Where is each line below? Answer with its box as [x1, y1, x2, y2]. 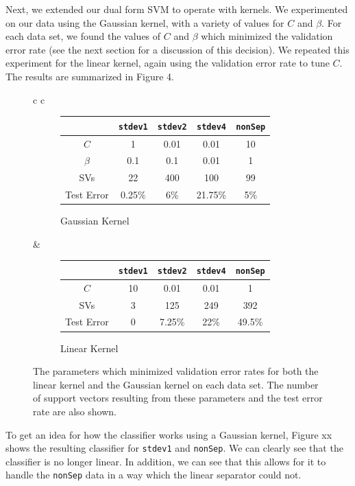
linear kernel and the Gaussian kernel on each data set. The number [33, 377, 319, 391]
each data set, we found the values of [5, 29, 161, 43]
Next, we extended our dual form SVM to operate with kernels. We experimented [5, 2, 348, 16]
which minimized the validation [201, 29, 333, 43]
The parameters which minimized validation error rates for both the [33, 364, 319, 378]
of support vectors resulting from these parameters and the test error [33, 391, 323, 405]
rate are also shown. [33, 404, 117, 418]
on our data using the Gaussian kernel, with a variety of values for [5, 15, 284, 30]
